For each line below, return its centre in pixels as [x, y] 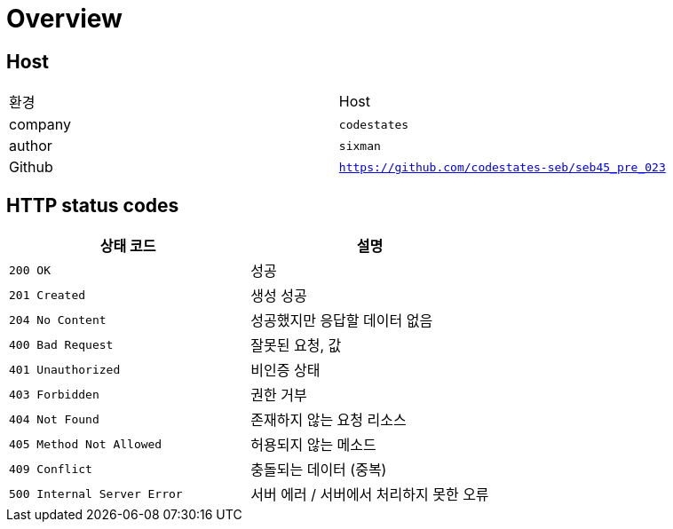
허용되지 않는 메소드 [313, 445]
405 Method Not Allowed [86, 444]
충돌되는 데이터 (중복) [319, 470]
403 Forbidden [54, 394]
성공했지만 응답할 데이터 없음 [342, 321]
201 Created [48, 295]
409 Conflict [51, 469]
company [40, 125]
